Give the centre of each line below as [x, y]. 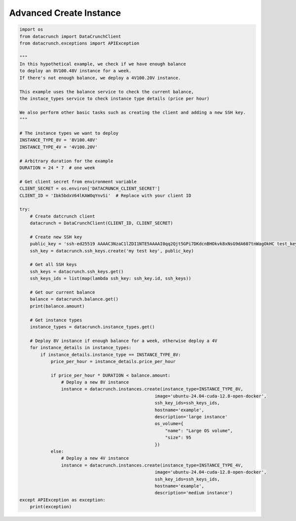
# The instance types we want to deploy [69, 133]
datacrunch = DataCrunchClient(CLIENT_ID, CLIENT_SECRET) [101, 223]
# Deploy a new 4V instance [95, 458]
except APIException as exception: [62, 500]
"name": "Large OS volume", [199, 431]
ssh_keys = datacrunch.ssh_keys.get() [77, 271]
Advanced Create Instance [65, 13]
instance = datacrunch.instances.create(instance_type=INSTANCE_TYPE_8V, [152, 389]
